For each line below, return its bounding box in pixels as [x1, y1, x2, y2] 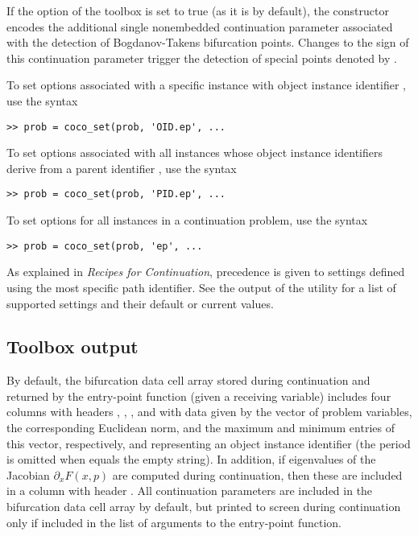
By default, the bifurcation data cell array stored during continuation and [6, 372, 370, 389]
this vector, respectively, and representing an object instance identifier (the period [6, 435, 411, 451]
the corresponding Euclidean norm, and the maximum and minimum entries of [6, 419, 395, 436]
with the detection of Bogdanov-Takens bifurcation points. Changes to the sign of [6, 34, 409, 51]
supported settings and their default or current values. [6, 295, 274, 311]
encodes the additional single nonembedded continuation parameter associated [6, 18, 393, 35]
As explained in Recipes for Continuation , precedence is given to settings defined [6, 263, 405, 280]
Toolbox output [6, 334, 139, 359]
